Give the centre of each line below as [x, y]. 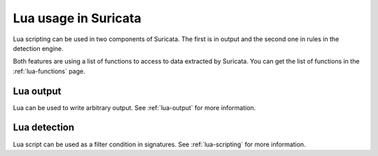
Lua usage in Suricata [77, 18]
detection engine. [38, 48]
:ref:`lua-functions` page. [49, 71]
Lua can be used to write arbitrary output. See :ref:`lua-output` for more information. [134, 107]
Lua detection [44, 128]
